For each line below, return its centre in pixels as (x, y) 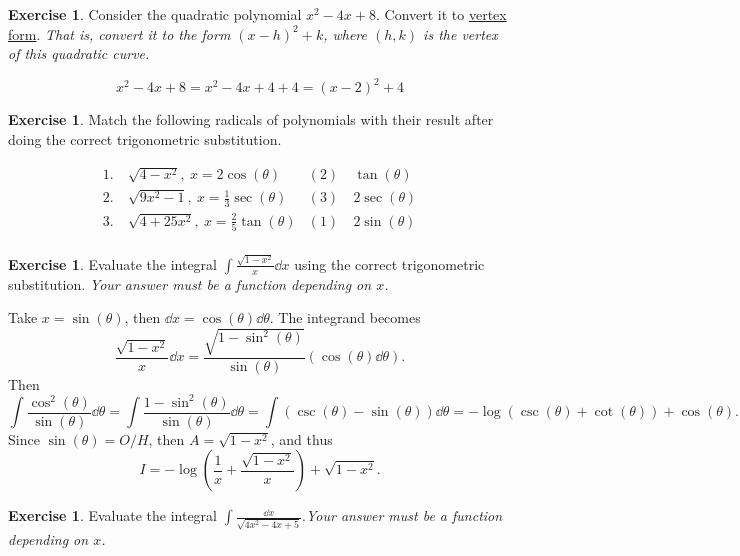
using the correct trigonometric (389, 263)
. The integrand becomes (345, 317)
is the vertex (460, 33)
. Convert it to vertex (441, 14)
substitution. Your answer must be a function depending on (190, 283)
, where (345, 33)
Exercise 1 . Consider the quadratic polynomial (155, 14)
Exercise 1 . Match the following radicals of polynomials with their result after (251, 119)
